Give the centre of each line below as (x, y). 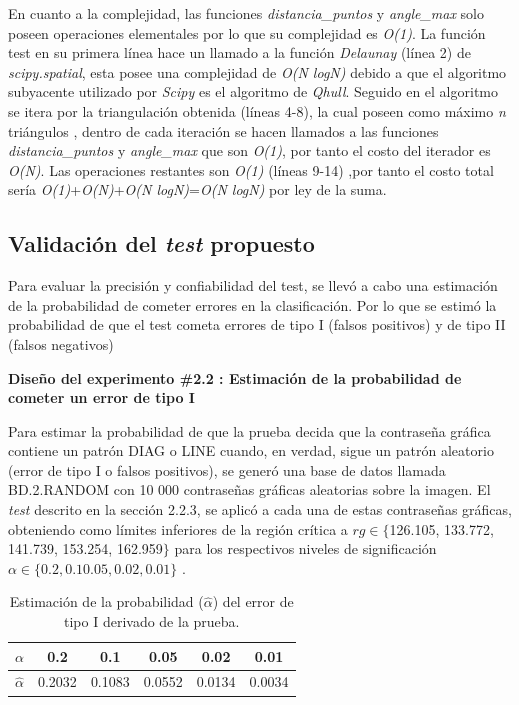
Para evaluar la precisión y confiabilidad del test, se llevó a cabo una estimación (253, 285)
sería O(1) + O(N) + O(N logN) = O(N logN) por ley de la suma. (197, 189)
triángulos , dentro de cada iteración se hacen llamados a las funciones (223, 130)
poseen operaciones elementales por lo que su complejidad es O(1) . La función (247, 32)
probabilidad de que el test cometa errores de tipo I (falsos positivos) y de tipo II (257, 324)
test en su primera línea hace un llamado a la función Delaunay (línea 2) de (239, 52)
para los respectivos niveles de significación (305, 548)
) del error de (253, 601)
